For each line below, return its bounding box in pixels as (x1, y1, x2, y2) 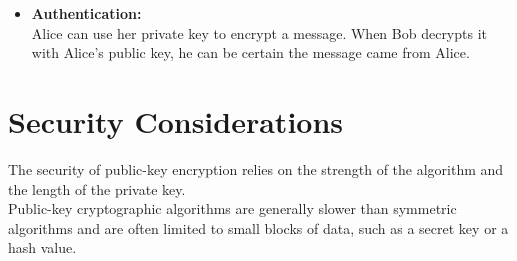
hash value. (8, 237, 77, 258)
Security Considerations (8, 100, 344, 141)
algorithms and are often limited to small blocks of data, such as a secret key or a (8, 217, 509, 238)
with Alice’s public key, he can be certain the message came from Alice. (31, 42, 470, 63)
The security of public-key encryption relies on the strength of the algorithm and (8, 158, 504, 179)
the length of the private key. (8, 178, 186, 199)
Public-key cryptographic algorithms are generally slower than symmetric (8, 198, 457, 219)
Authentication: (31, 3, 142, 23)
